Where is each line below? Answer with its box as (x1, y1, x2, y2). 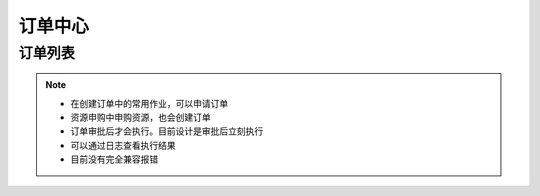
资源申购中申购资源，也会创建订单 (70, 111, 211, 123)
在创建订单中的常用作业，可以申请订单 (70, 97, 229, 109)
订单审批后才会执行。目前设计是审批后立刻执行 (70, 125, 264, 137)
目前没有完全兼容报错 (70, 153, 159, 165)
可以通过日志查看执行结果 (70, 139, 176, 151)
